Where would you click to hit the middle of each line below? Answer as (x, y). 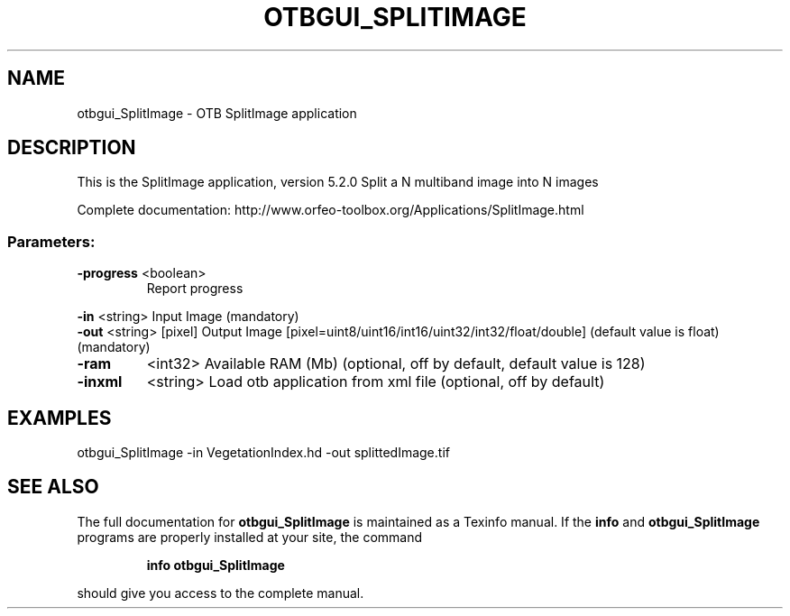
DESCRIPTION (72, 148)
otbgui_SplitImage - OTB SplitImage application (217, 113)
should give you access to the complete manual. (220, 593)
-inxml (100, 382)
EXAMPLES (60, 418)
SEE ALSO (53, 487)
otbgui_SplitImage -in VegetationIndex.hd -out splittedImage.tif (263, 453)
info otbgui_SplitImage (216, 565)
